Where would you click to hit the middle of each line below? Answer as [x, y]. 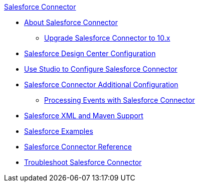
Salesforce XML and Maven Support [84, 116]
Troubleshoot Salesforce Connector [83, 162]
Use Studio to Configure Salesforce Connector [101, 69]
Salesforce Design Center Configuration [90, 53]
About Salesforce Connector [71, 22]
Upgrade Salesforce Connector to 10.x [107, 38]
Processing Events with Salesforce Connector [120, 100]
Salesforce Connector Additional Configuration [101, 84]
